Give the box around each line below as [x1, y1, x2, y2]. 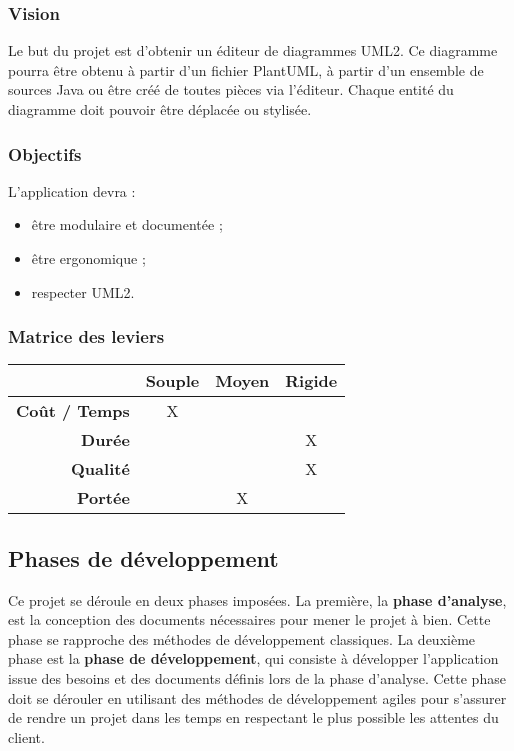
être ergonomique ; [31, 248, 146, 268]
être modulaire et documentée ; [31, 214, 223, 235]
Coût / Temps [16, 399, 130, 423]
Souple [145, 369, 200, 393]
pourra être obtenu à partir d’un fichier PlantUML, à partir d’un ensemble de [8, 59, 484, 80]
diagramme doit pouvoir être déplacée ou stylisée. [8, 99, 312, 119]
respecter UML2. [31, 281, 135, 302]
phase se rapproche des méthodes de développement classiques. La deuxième [8, 628, 476, 649]
